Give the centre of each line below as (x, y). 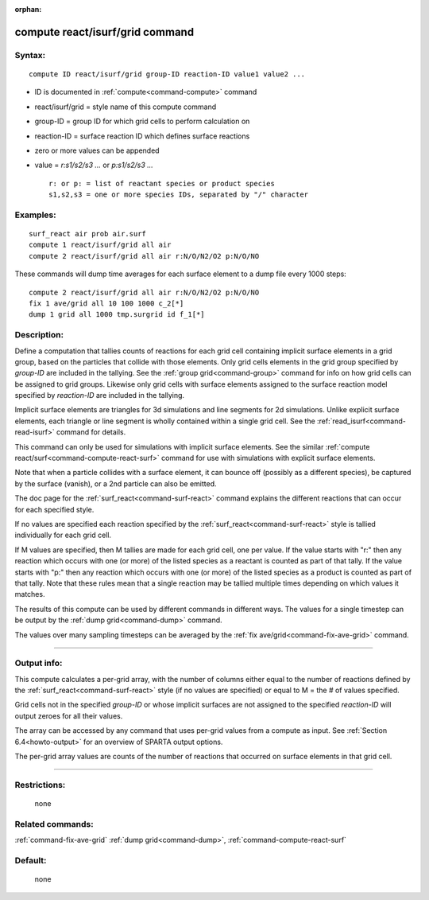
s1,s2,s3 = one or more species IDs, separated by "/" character (179, 195)
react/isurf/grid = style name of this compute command (126, 107)
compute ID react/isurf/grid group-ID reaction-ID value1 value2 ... (167, 74)
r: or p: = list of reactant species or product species (162, 183)
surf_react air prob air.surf (88, 234)
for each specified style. (54, 509)
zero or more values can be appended (97, 150)
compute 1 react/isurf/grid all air (100, 245)
